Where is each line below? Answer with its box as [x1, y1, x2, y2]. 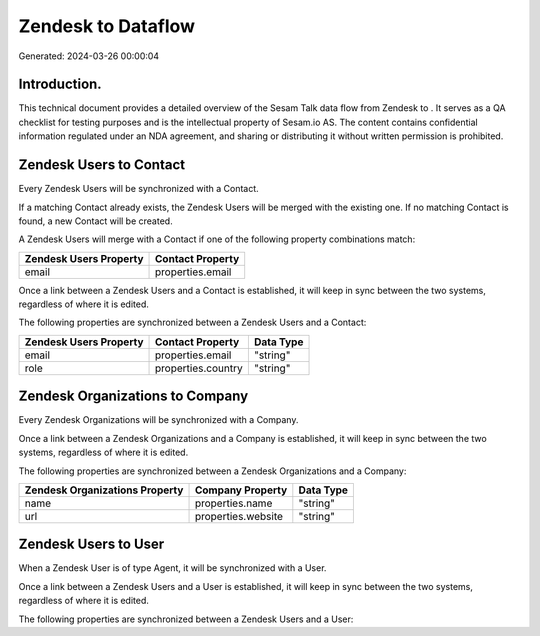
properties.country [155, 361, 244, 375]
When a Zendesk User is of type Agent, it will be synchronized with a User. [18, 562, 327, 574]
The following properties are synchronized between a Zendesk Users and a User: [18, 613, 354, 625]
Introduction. [18, 76, 102, 93]
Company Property [194, 483, 288, 497]
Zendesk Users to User [18, 536, 165, 553]
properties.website [194, 509, 284, 523]
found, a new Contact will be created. [18, 215, 174, 227]
